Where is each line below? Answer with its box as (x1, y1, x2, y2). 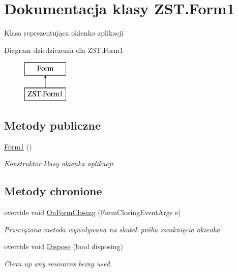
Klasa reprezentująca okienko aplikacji (4, 27, 124, 38)
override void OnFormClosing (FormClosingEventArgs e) (4, 207, 181, 218)
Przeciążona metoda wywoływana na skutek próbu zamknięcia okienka (4, 224, 220, 234)
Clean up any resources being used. (4, 258, 112, 268)
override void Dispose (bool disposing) (4, 241, 123, 252)
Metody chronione (4, 183, 102, 199)
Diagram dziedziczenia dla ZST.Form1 (4, 44, 124, 55)
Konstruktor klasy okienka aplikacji (4, 158, 113, 169)
